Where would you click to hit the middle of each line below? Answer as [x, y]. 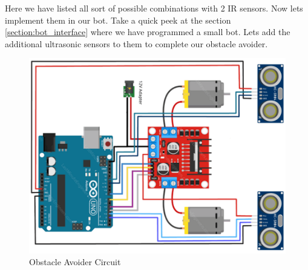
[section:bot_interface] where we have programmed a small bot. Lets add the [148, 32]
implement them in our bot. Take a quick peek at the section [118, 20]
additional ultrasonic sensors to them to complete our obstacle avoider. [136, 43]
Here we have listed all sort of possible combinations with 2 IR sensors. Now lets [154, 8]
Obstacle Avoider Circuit [75, 262]
